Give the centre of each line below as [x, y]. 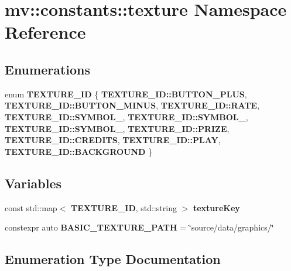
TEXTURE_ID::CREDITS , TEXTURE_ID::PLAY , [113, 140]
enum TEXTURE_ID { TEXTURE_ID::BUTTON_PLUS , [126, 94]
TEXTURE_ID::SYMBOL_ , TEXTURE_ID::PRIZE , [117, 128]
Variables [33, 183]
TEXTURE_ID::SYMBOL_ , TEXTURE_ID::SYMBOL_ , [126, 116]
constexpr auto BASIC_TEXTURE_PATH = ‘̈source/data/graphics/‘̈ [139, 227]
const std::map [31, 207]
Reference [45, 32]
